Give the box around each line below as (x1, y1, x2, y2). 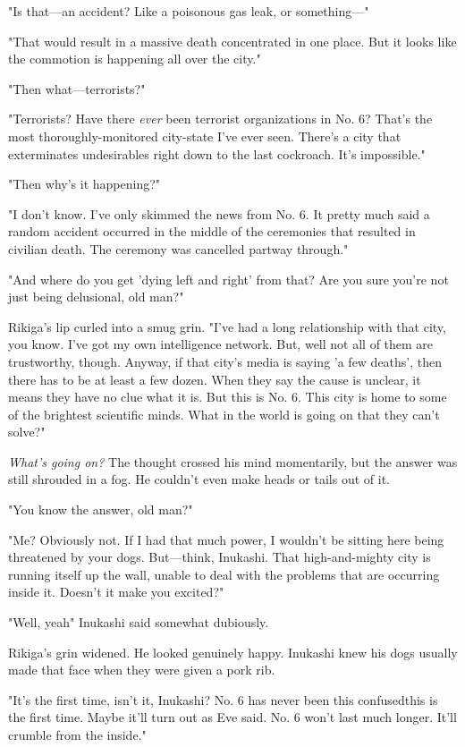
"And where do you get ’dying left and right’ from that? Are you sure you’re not (8, 269, 449, 288)
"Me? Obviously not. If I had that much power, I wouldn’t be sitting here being (8, 530, 444, 548)
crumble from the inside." (8, 726, 147, 743)
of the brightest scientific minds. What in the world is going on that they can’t (8, 404, 440, 423)
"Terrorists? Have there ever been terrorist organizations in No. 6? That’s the (8, 109, 433, 128)
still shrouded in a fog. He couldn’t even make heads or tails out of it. (8, 470, 390, 488)
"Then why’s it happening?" (8, 174, 161, 193)
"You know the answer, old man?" (8, 500, 193, 519)
